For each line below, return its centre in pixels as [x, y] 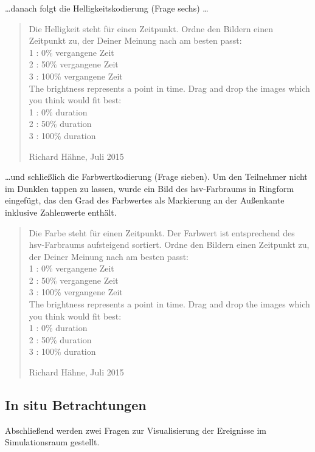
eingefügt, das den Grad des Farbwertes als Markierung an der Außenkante [145, 200]
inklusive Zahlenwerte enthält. [61, 212]
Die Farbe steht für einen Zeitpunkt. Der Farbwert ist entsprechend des [162, 232]
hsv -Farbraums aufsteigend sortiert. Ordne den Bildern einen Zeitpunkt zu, [169, 245]
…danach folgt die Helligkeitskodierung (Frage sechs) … [107, 8]
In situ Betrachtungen [76, 405]
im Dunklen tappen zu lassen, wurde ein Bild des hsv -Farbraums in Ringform [150, 188]
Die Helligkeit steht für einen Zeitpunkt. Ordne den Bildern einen [151, 28]
